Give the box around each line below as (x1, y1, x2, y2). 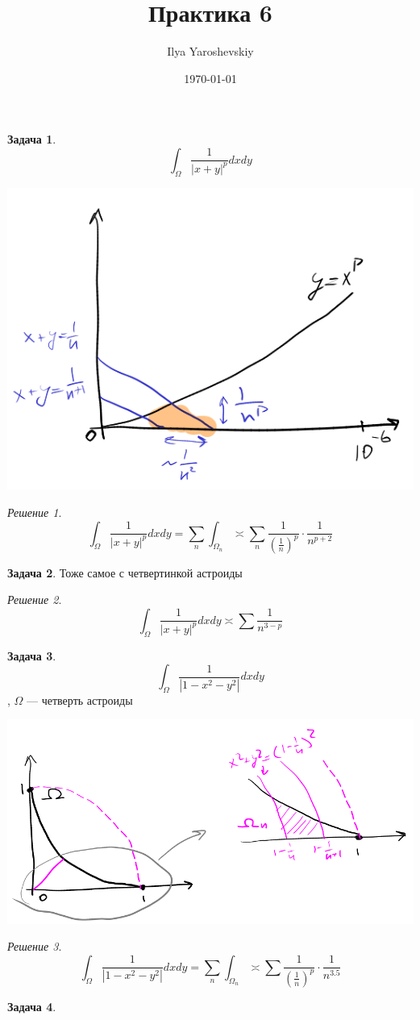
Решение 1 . (7, 503, 62, 520)
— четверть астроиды (27, 691, 133, 708)
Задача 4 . (7, 997, 56, 1014)
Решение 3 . (7, 938, 62, 955)
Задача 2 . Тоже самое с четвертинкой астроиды (7, 564, 243, 581)
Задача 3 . (7, 647, 56, 664)
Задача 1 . (7, 131, 56, 148)
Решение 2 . (7, 591, 62, 608)
